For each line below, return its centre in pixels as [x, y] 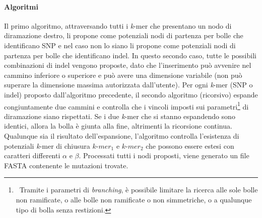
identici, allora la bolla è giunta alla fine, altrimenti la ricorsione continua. [118, 126]
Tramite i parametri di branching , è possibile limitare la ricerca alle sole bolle [139, 190]
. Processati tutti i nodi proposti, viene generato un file [164, 155]
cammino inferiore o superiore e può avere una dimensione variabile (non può [123, 75]
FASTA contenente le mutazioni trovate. [66, 165]
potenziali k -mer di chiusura [47, 145]
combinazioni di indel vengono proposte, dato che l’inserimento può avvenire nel [128, 65]
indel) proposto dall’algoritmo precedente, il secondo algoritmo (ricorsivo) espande [131, 94]
